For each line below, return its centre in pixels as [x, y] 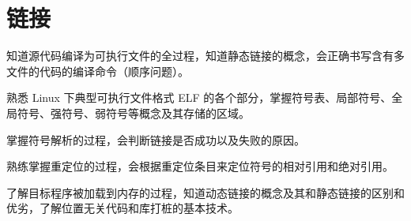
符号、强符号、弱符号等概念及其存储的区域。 [133, 112]
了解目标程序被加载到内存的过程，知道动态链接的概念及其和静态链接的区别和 [205, 192]
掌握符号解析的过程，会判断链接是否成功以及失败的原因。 [156, 139]
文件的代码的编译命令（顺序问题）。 [98, 71]
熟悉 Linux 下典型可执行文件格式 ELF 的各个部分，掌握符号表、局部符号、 [199, 97]
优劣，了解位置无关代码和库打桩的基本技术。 [123, 208]
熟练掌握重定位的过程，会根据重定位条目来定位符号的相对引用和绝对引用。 [200, 166]
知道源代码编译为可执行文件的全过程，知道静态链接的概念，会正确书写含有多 [205, 56]
